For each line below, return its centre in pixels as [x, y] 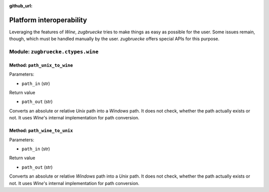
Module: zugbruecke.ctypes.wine [54, 52]
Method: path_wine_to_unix [41, 131]
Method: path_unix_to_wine [41, 65]
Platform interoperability [48, 20]
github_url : [21, 6]
